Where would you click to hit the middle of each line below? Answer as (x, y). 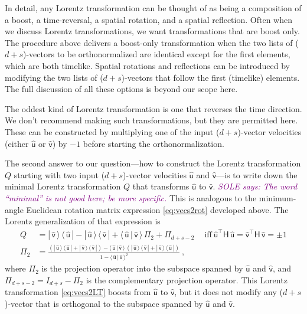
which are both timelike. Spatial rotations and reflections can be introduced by (147, 65)
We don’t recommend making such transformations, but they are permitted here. (151, 120)
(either (17, 143)
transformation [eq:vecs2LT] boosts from (78, 292)
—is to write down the (257, 174)
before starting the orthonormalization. (153, 143)
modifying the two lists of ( (54, 77)
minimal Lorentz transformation (63, 186)
